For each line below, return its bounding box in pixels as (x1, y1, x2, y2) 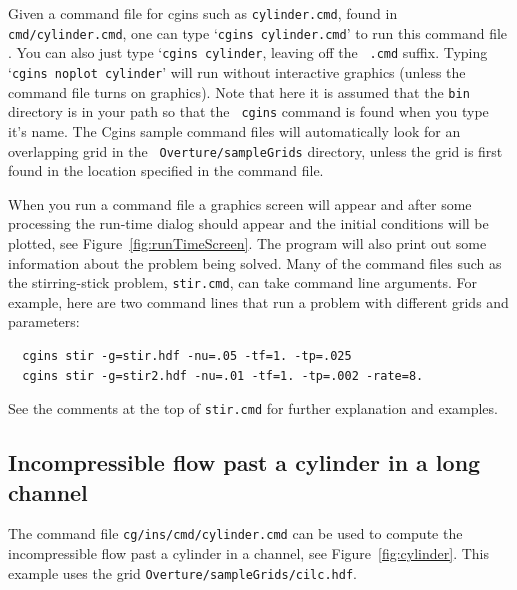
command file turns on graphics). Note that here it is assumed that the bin (8, 81, 470, 102)
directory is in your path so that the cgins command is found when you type (8, 101, 489, 122)
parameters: (8, 311, 80, 332)
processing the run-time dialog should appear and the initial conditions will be (8, 213, 489, 234)
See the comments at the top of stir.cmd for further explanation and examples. (8, 398, 498, 419)
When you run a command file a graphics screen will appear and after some (8, 193, 472, 214)
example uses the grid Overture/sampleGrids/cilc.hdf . (8, 562, 357, 583)
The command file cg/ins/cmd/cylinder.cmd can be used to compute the (8, 523, 463, 544)
